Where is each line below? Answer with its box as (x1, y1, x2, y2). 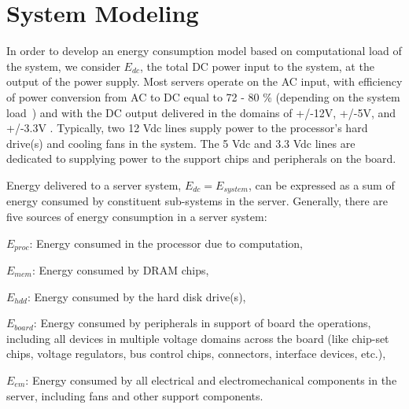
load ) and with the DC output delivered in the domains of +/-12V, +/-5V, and (6, 104, 396, 120)
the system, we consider (6, 57, 120, 74)
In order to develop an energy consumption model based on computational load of (6, 42, 402, 59)
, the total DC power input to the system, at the (140, 57, 374, 74)
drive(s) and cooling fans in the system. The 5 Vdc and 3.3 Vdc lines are (6, 134, 356, 151)
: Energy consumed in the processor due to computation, (29, 234, 303, 251)
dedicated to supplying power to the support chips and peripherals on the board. (6, 150, 396, 167)
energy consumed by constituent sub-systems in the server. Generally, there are (6, 193, 389, 209)
